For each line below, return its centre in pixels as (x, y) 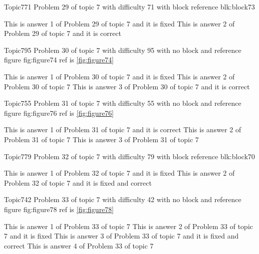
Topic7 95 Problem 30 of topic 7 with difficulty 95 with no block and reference (123, 50)
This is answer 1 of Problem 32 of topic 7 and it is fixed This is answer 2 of (120, 173)
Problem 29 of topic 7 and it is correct (63, 33)
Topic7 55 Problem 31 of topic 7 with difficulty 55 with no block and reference (123, 103)
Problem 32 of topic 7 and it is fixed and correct (78, 182)
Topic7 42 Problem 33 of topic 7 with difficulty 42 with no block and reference (123, 199)
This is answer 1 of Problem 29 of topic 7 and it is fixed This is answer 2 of (120, 23)
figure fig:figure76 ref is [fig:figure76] (59, 113)
